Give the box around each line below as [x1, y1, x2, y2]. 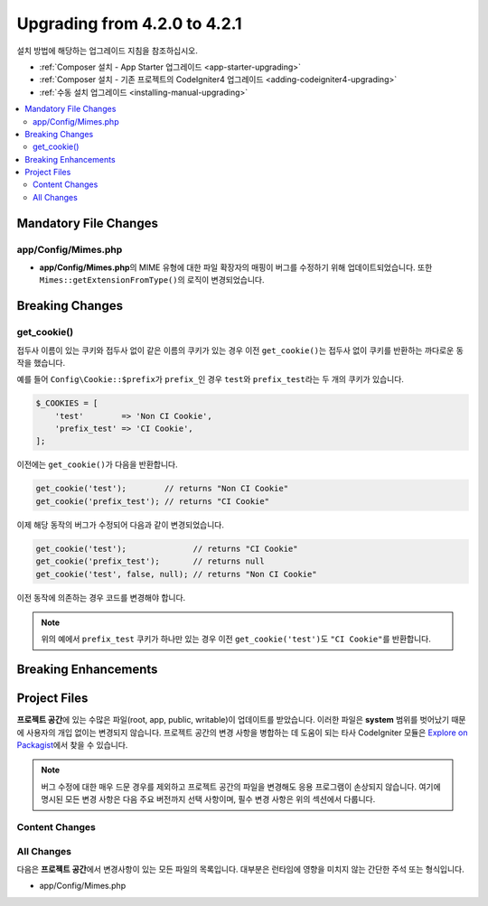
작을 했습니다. [16, 357, 66, 368]
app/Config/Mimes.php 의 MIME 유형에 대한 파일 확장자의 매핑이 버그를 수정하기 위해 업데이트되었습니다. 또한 [39, 262, 433, 273]
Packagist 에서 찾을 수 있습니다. [16, 740, 128, 751]
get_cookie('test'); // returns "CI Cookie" [35, 543, 298, 554]
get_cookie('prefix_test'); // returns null [35, 556, 266, 566]
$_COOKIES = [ [35, 398, 99, 408]
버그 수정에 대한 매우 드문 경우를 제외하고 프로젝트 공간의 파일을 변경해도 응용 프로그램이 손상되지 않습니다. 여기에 [41, 781, 442, 792]
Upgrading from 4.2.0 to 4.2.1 [16, 14, 243, 33]
